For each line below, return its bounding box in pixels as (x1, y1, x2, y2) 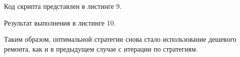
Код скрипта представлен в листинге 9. (4, 1, 122, 11)
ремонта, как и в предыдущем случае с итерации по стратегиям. (4, 43, 198, 54)
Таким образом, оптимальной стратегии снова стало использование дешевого (4, 34, 237, 44)
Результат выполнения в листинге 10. (4, 17, 116, 28)
